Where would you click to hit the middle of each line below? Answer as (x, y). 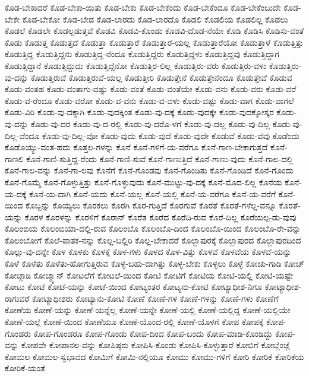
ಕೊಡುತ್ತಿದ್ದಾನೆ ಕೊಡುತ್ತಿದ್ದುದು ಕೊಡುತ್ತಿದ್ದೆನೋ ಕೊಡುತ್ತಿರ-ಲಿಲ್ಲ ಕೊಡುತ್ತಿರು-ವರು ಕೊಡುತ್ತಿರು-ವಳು (136, 65)
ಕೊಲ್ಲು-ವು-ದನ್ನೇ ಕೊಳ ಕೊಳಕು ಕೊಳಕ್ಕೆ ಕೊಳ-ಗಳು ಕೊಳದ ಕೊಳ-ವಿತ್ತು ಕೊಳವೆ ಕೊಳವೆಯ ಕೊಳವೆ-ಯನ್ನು (148, 252)
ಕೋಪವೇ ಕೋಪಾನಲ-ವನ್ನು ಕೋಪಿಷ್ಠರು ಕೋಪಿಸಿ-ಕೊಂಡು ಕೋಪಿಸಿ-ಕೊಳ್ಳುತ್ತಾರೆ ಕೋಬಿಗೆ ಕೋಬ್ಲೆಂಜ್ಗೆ (155, 345)
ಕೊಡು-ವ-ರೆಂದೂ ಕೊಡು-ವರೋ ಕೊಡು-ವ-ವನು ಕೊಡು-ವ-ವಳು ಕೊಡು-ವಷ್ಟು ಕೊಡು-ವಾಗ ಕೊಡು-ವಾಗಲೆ (149, 100)
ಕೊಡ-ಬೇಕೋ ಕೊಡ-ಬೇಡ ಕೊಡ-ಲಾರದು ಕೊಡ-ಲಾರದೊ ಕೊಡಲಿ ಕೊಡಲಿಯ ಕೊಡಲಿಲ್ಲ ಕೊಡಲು (155, 19)
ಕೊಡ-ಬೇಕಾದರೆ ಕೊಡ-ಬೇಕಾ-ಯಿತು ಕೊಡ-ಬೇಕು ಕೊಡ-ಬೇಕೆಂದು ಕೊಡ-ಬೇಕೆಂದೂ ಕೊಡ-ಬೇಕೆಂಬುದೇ (143, 7)
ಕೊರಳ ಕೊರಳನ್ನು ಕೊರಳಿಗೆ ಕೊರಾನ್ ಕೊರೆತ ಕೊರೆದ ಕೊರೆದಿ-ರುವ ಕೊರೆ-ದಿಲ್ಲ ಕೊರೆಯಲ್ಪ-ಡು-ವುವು (160, 217)
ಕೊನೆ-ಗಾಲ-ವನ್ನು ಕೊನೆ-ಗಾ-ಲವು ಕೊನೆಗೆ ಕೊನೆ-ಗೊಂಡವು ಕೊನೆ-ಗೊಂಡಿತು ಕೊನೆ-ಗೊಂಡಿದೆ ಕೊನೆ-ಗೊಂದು (149, 170)
